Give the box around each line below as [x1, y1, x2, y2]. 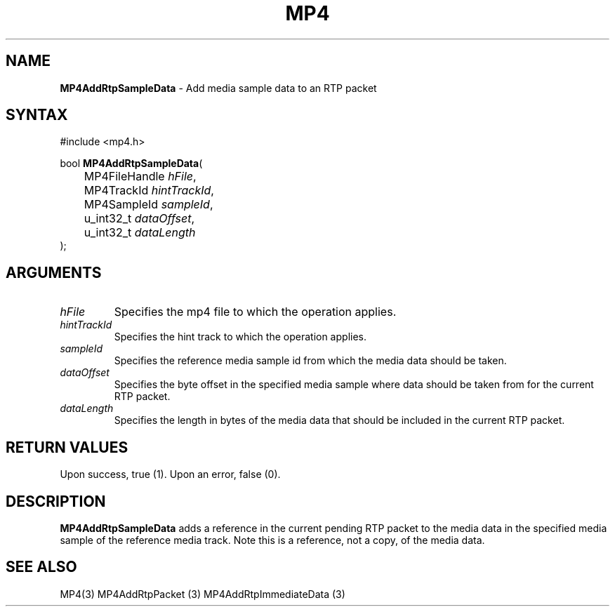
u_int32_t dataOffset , [84, 211, 195, 226]
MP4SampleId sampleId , [84, 197, 213, 212]
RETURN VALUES [6, 438, 128, 456]
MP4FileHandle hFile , [84, 169, 197, 184]
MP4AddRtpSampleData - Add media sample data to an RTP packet [60, 81, 377, 94]
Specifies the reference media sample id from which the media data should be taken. [114, 354, 507, 367]
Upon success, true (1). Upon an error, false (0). [60, 468, 281, 481]
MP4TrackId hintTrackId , [84, 183, 214, 198]
